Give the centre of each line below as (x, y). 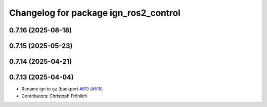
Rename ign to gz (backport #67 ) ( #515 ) (62, 89)
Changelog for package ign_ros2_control (95, 13)
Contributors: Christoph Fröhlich (54, 96)
